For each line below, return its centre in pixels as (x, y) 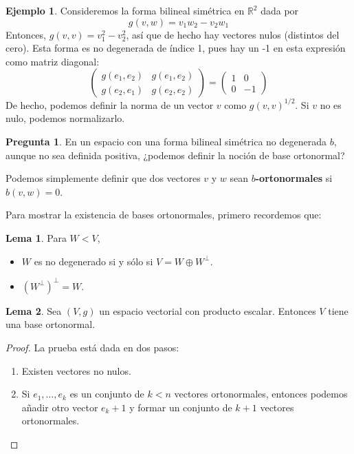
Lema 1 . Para (36, 238)
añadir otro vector (60, 407)
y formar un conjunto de (181, 407)
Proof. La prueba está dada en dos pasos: (92, 347)
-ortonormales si (294, 178)
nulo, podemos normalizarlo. (65, 118)
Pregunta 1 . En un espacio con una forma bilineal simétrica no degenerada (166, 142)
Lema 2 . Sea (34, 310)
